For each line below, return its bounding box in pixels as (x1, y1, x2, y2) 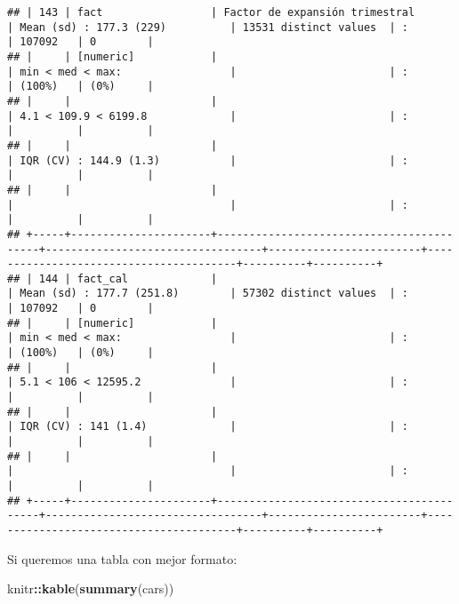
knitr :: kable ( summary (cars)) (7, 579, 174, 598)
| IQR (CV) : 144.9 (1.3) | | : (7, 154, 409, 167)
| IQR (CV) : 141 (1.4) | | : (7, 420, 409, 433)
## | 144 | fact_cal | (7, 272, 218, 285)
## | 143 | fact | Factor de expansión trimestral (7, 6, 415, 19)
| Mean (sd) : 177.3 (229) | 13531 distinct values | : (7, 20, 409, 34)
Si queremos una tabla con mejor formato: (7, 549, 238, 568)
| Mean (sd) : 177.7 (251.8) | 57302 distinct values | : (7, 287, 409, 300)
